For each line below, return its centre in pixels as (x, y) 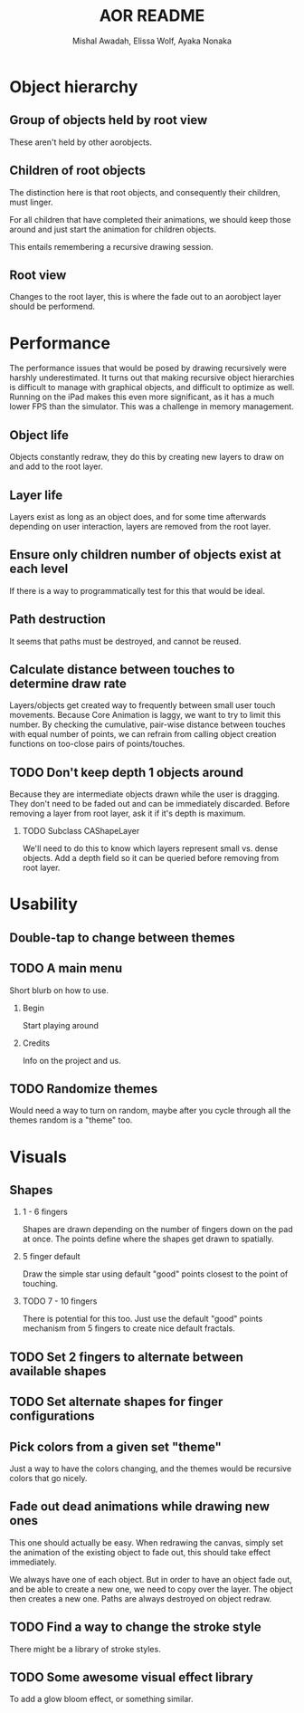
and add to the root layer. (56, 466)
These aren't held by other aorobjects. (81, 142)
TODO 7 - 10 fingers (60, 1301)
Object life (39, 435)
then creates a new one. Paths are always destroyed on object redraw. (141, 1598)
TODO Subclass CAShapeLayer (81, 831)
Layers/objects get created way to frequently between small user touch (142, 705)
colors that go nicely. (48, 1478)
